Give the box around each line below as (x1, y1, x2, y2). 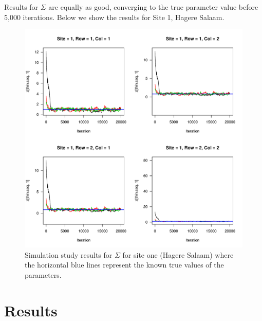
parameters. (25, 269, 62, 280)
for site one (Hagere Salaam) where (122, 249, 234, 260)
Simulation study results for (25, 249, 113, 260)
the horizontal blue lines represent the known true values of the (25, 259, 224, 270)
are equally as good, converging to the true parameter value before (48, 2, 258, 12)
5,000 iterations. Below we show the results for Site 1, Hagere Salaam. (4, 11, 224, 22)
